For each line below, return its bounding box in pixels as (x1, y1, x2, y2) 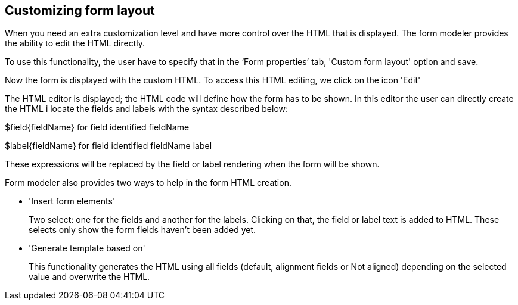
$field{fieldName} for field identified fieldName (5, 122, 190, 133)
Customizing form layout (5, 3, 155, 18)
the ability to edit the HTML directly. (5, 38, 145, 49)
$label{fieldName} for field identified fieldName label (5, 141, 212, 151)
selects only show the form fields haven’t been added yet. (29, 225, 256, 235)
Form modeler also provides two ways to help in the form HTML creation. (5, 178, 291, 188)
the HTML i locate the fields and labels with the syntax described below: (5, 104, 289, 114)
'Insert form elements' (29, 196, 116, 207)
